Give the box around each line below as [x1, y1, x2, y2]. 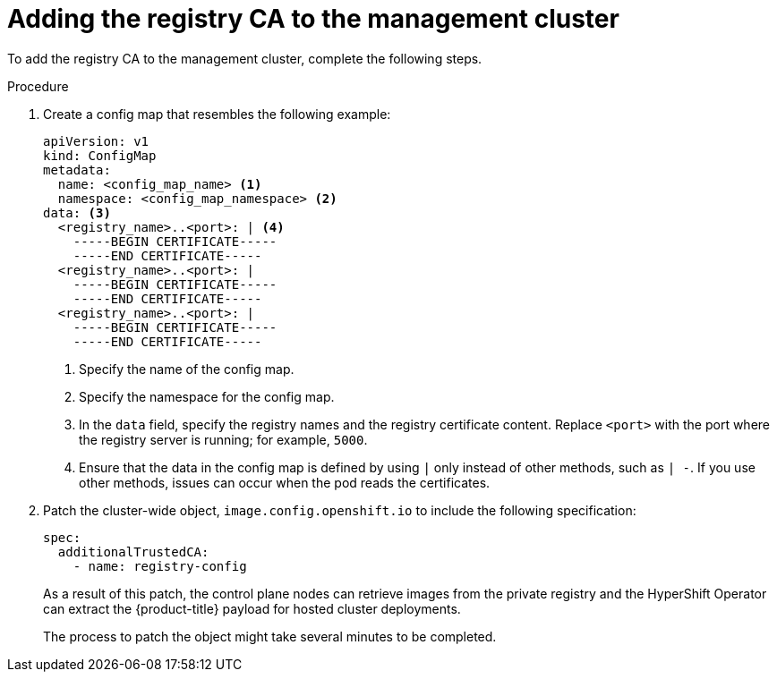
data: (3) [43, 205, 111, 220]
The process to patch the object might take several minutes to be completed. [43, 628, 497, 644]
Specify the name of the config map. [79, 361, 295, 377]
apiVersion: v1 [43, 133, 149, 149]
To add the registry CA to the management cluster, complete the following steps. [7, 50, 482, 66]
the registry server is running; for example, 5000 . [79, 431, 368, 447]
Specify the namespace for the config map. [79, 388, 335, 404]
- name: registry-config [73, 558, 247, 573]
